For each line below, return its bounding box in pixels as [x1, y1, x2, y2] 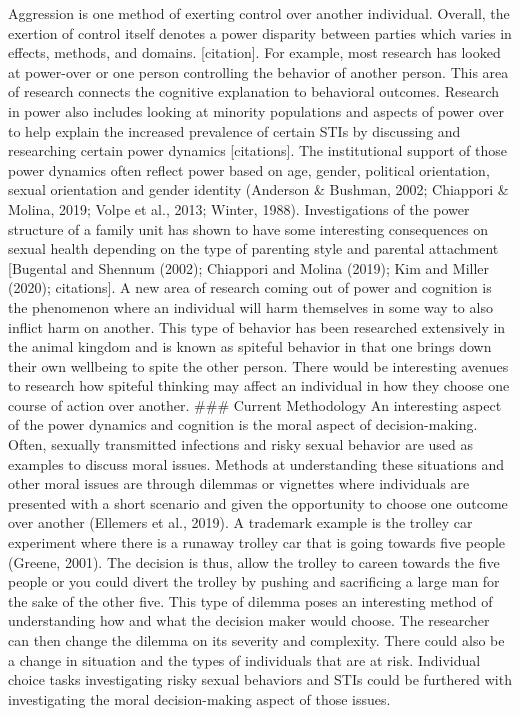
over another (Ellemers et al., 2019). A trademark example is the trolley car [8, 512, 473, 533]
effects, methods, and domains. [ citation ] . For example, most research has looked [8, 42, 501, 63]
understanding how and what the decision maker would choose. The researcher [8, 610, 490, 631]
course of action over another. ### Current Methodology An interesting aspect [8, 394, 502, 415]
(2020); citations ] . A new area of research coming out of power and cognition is [8, 277, 492, 298]
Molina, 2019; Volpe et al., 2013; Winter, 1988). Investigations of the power [8, 198, 470, 219]
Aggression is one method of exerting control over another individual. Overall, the [8, 3, 510, 23]
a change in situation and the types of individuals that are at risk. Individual [8, 649, 481, 670]
